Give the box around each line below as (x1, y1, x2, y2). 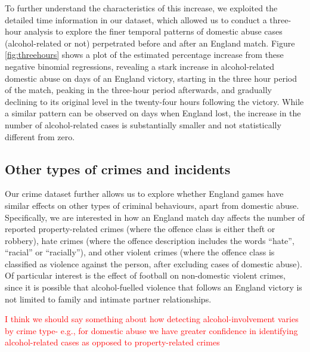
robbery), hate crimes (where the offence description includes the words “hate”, (5, 234, 294, 246)
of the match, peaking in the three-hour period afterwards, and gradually (5, 84, 272, 96)
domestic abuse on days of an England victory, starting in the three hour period (5, 72, 297, 84)
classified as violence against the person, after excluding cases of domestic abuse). (5, 257, 302, 270)
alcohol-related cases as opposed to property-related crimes (5, 336, 220, 348)
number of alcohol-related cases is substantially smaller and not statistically (5, 118, 281, 131)
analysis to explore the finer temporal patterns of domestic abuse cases (24, 25, 283, 38)
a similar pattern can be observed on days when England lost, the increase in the (5, 107, 301, 119)
